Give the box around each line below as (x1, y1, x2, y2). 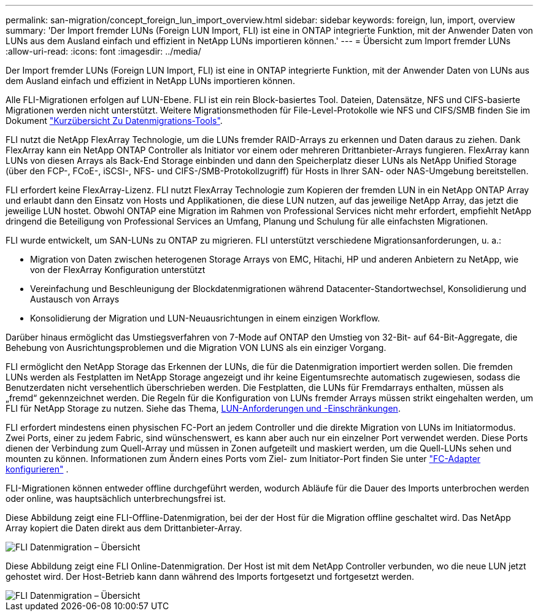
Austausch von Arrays (30, 294, 120, 304)
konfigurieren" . (6, 464, 69, 474)
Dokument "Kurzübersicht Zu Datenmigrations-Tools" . (6, 115, 223, 126)
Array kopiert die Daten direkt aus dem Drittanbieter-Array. (6, 523, 242, 533)
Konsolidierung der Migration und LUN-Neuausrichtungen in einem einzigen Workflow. (30, 313, 380, 323)
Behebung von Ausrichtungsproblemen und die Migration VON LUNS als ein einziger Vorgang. (6, 342, 386, 353)
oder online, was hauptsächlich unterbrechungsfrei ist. (6, 493, 226, 504)
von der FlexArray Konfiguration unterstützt (30, 264, 206, 275)
